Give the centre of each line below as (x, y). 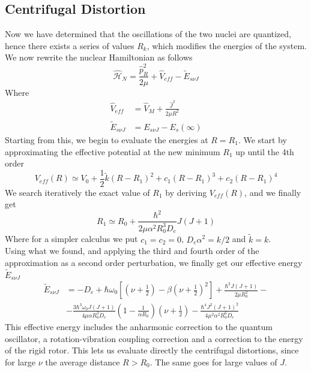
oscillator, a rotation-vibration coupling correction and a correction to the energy (154, 338)
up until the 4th (265, 151)
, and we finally (273, 192)
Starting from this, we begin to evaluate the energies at (107, 139)
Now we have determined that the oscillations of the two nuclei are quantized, (148, 34)
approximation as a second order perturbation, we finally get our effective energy (154, 262)
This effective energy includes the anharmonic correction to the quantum (139, 326)
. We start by (262, 139)
